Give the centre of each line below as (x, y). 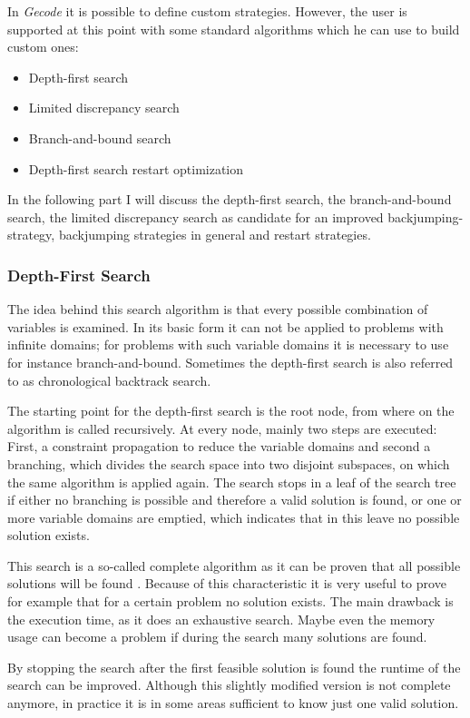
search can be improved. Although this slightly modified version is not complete (229, 685)
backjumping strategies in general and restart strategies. (215, 235)
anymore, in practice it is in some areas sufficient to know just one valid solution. (233, 703)
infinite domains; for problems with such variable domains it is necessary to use (228, 344)
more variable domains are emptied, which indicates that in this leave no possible (234, 517)
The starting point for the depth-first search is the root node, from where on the (231, 411)
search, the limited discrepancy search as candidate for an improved (196, 216)
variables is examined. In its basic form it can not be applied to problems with (225, 326)
